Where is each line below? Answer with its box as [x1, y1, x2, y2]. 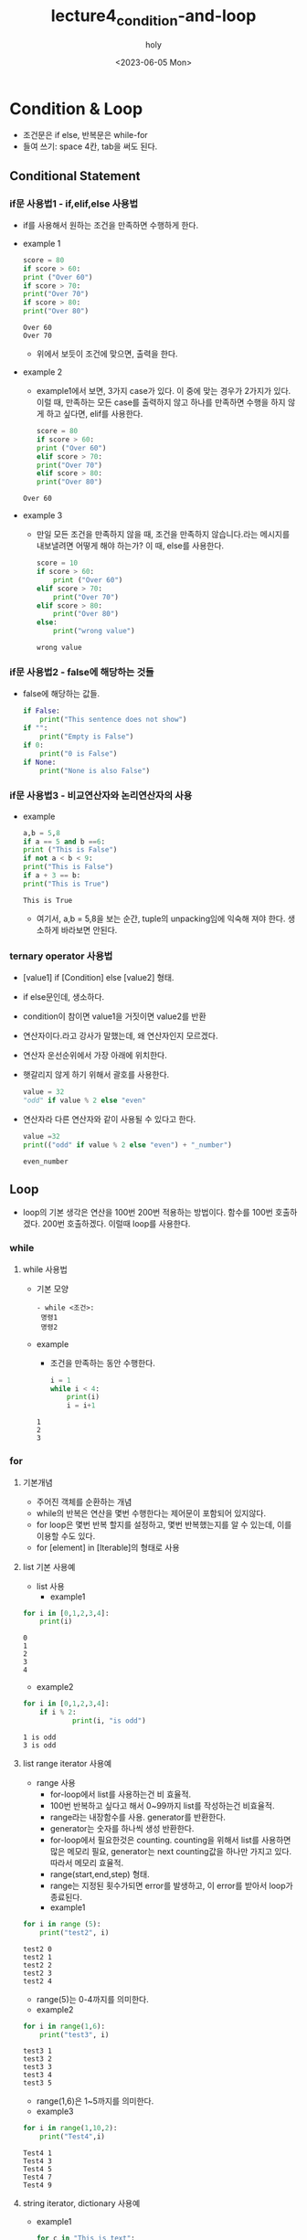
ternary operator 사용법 [9, 950, 113, 962]
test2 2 [22, 1960, 52, 1969]
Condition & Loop [9, 98, 143, 119]
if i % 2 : [39, 1708, 77, 1717]
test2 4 [22, 1976, 52, 1986]
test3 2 [22, 2054, 52, 2064]
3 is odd [22, 1740, 57, 1750]
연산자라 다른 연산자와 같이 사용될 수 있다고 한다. [22, 1113, 196, 1124]
